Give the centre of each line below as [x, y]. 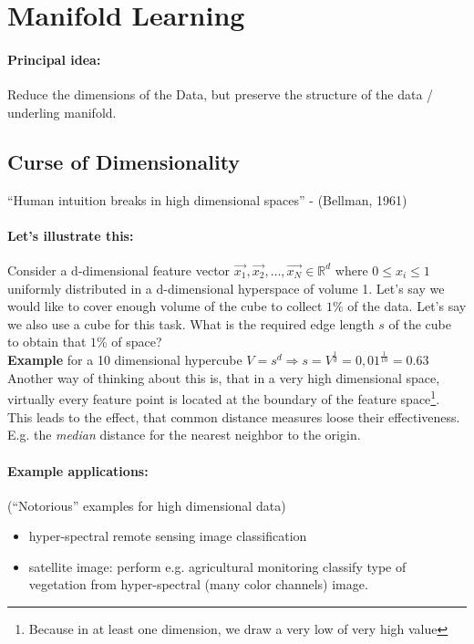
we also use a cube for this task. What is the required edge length [191, 323]
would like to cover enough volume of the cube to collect [165, 306]
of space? [137, 342]
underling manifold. [62, 112]
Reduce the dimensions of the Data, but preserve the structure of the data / [221, 94]
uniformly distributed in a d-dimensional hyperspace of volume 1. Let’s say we [226, 288]
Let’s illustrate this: [71, 235]
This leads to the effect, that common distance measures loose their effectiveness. [234, 416]
